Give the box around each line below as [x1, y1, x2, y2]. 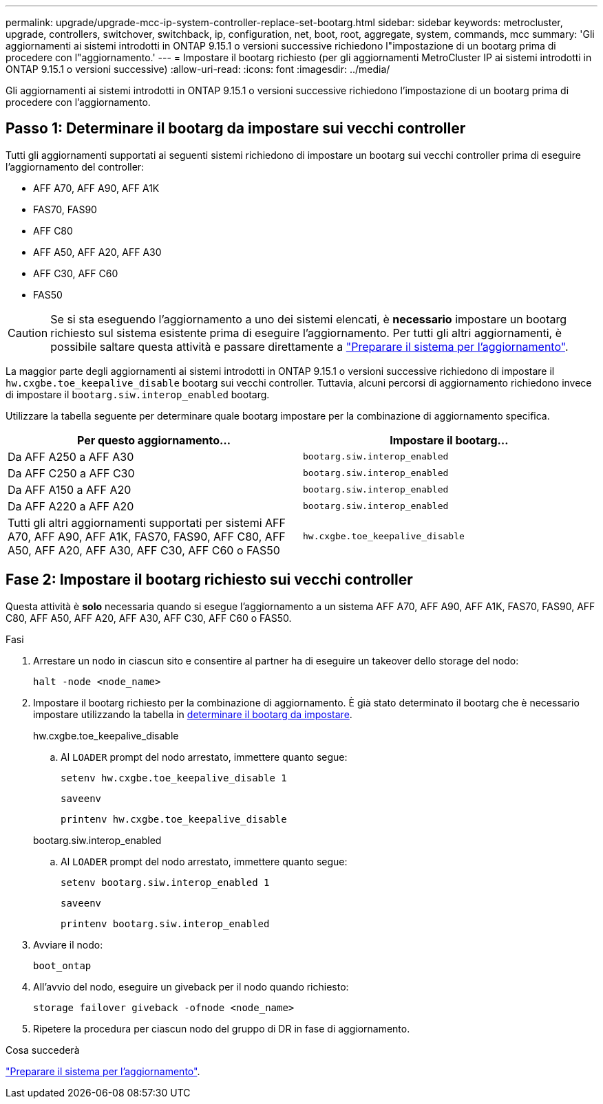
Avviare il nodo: [33, 938, 103, 951]
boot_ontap [33, 960, 92, 971]
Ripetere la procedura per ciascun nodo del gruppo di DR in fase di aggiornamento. [33, 1022, 410, 1035]
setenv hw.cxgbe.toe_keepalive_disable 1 [61, 772, 287, 783]
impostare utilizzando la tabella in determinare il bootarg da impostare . [33, 708, 352, 720]
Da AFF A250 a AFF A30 [8, 449, 134, 464]
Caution [8, 325, 48, 340]
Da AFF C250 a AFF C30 [8, 466, 135, 480]
